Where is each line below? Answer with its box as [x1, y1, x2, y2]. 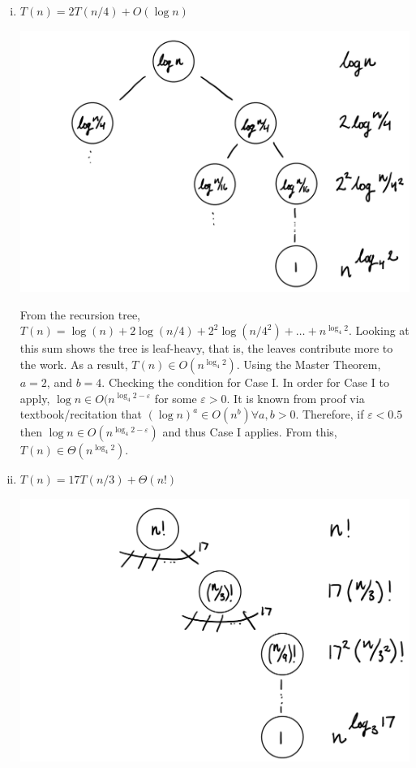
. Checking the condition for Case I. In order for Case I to [101, 374, 389, 391]
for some [154, 389, 197, 406]
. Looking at [348, 322, 410, 339]
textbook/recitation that [19, 406, 142, 423]
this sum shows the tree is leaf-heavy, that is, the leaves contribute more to [19, 340, 393, 357]
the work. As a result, [19, 356, 128, 373]
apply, [19, 389, 50, 406]
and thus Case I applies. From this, [162, 423, 337, 440]
